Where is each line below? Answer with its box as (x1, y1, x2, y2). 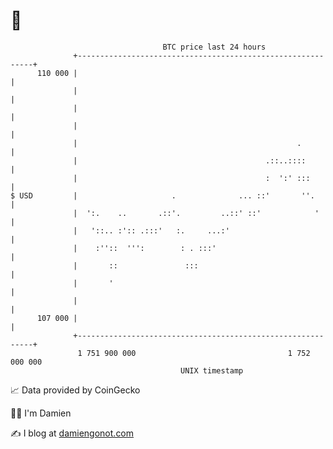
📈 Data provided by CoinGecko (10, 384, 141, 396)
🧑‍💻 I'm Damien (10, 407, 72, 419)
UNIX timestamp (180, 365, 244, 376)
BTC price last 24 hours (162, 42, 267, 52)
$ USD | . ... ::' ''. (10, 190, 315, 201)
